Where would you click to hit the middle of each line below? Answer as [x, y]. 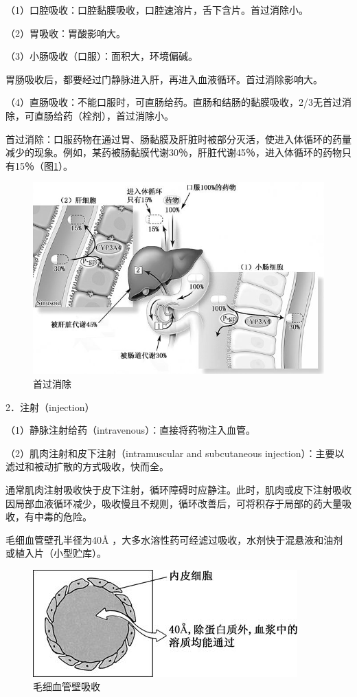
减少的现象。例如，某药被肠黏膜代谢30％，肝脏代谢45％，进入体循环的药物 [174, 152]
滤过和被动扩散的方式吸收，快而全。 [87, 466]
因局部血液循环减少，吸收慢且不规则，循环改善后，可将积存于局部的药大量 [174, 503]
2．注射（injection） [50, 407]
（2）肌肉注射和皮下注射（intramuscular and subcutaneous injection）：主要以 [175, 453]
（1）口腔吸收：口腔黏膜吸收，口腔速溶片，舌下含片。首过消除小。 [157, 10]
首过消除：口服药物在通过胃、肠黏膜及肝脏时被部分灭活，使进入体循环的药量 [178, 139]
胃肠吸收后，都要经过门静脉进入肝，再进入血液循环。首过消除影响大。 [164, 79]
